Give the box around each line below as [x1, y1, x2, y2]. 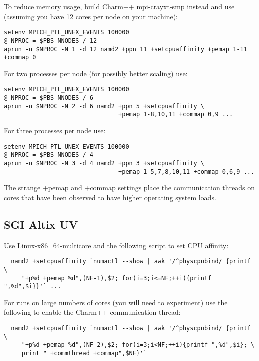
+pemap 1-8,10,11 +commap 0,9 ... [118, 111, 233, 118]
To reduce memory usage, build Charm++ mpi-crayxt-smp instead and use [4, 1, 235, 11]
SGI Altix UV [4, 216, 78, 232]
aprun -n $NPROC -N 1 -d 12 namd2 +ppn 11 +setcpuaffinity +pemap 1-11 [4, 45, 247, 53]
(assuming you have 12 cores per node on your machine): [4, 11, 178, 21]
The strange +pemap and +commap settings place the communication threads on [4, 182, 255, 193]
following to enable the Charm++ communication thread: [4, 307, 181, 317]
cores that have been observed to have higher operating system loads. [4, 192, 216, 202]
